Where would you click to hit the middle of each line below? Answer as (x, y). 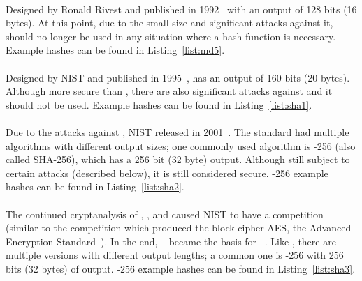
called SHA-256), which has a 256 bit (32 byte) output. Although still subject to (178, 159)
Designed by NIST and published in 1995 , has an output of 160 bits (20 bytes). (178, 77)
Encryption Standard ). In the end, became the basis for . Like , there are (171, 241)
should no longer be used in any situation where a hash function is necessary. (171, 36)
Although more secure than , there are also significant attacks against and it (169, 91)
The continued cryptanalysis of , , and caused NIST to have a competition (165, 214)
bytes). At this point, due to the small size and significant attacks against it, (169, 23)
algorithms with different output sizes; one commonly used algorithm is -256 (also (181, 145)
